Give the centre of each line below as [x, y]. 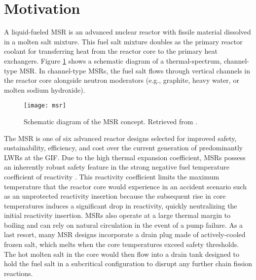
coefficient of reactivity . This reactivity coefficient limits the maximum [112, 176]
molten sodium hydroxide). [45, 89]
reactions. [18, 273]
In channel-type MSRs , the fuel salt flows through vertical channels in [144, 70]
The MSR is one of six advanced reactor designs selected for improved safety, [120, 138]
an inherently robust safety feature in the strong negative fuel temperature [117, 167]
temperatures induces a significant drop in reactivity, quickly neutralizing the [121, 205]
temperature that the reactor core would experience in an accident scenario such [125, 186]
